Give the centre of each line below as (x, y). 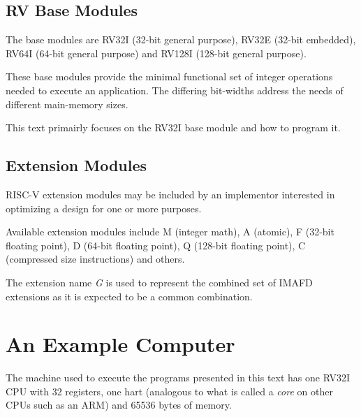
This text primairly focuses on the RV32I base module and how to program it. (173, 127)
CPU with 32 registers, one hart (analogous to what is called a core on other (169, 391)
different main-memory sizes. (67, 104)
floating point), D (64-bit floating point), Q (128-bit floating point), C (156, 245)
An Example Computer (120, 344)
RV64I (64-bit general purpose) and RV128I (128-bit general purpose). (156, 53)
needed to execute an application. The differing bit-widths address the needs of (175, 90)
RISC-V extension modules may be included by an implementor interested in (170, 194)
